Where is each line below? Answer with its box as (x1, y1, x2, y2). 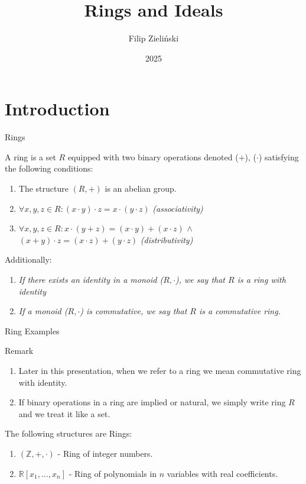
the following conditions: (5, 162, 93, 175)
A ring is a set (5, 150, 56, 163)
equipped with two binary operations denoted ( (67, 150, 239, 163)
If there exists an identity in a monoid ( (18, 273, 164, 285)
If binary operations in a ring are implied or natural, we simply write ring (18, 396, 286, 408)
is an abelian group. (105, 182, 177, 195)
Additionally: (5, 253, 52, 266)
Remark (5, 344, 34, 357)
